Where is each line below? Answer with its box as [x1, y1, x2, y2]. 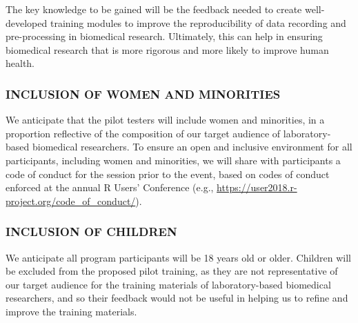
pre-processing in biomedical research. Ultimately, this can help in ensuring [6, 29, 323, 43]
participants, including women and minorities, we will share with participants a [6, 153, 341, 167]
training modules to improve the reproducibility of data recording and [50, 15, 346, 30]
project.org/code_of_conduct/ [6, 193, 136, 208]
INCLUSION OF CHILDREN [6, 223, 177, 240]
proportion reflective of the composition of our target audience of [6, 126, 281, 140]
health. [6, 56, 35, 70]
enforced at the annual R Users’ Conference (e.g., [6, 180, 214, 195]
